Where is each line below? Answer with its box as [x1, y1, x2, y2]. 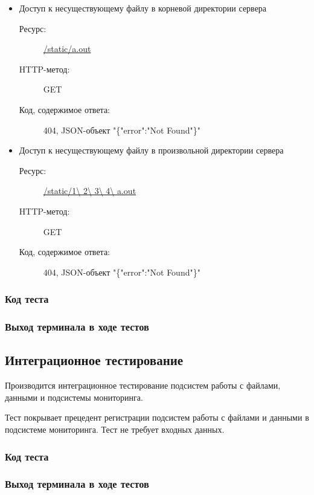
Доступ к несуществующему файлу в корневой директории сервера [19, 2, 267, 14]
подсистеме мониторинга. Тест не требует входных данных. [5, 422, 225, 435]
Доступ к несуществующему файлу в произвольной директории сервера [19, 144, 284, 157]
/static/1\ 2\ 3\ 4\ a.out [43, 184, 136, 197]
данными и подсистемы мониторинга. [5, 390, 143, 403]
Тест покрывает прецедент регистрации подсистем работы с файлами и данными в [5, 411, 309, 424]
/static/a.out [43, 42, 91, 55]
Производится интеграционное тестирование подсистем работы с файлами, [5, 379, 281, 392]
